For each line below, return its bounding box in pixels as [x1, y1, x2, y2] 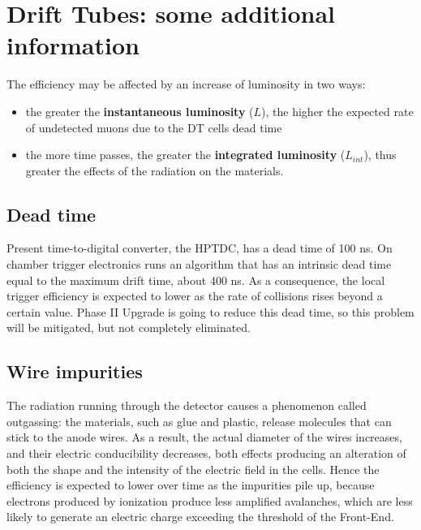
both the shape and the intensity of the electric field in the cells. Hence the [6, 460, 380, 477]
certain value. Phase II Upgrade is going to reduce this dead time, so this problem [6, 303, 415, 320]
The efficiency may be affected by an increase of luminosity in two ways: [6, 75, 366, 93]
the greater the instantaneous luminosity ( [25, 102, 254, 119]
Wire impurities [6, 359, 143, 384]
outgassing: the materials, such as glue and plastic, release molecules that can [6, 412, 392, 429]
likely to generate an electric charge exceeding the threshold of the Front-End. [6, 508, 394, 525]
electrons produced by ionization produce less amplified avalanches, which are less [6, 492, 413, 509]
